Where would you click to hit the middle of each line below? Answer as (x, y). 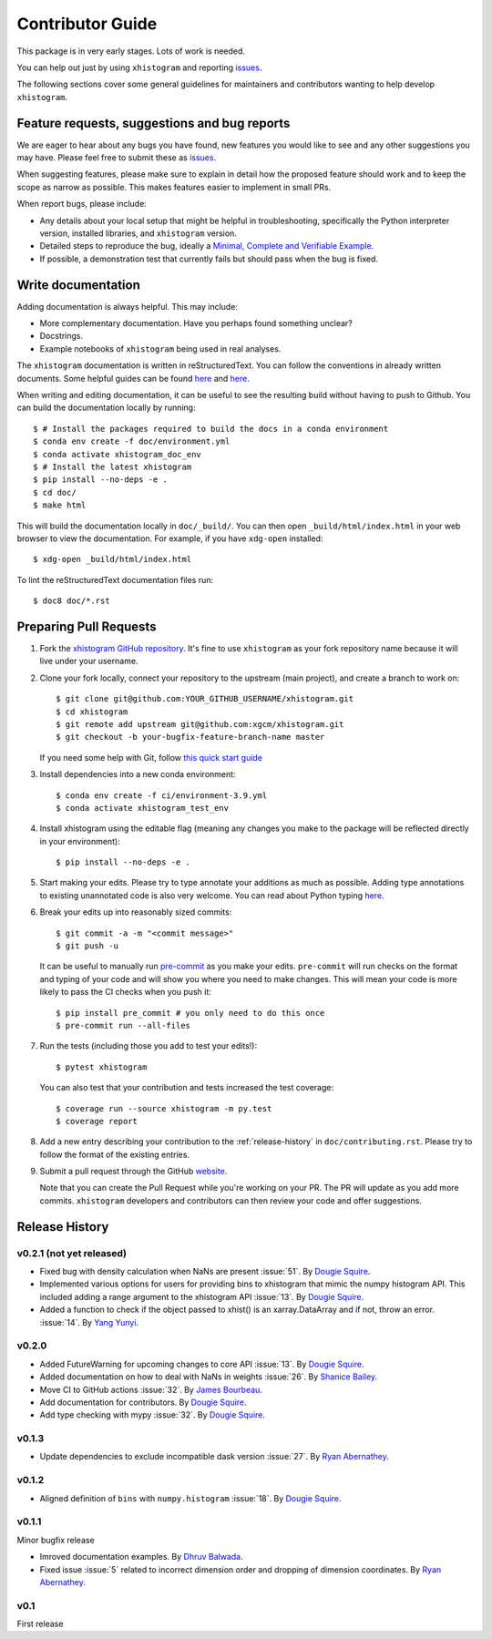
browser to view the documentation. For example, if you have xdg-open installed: (170, 538)
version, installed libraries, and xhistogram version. (138, 233)
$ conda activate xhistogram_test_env (143, 808)
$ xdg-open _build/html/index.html (113, 559)
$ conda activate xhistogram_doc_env (118, 454)
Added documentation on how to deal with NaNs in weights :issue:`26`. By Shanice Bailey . (209, 1377)
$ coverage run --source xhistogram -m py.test (164, 1108)
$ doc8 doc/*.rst (72, 601)
